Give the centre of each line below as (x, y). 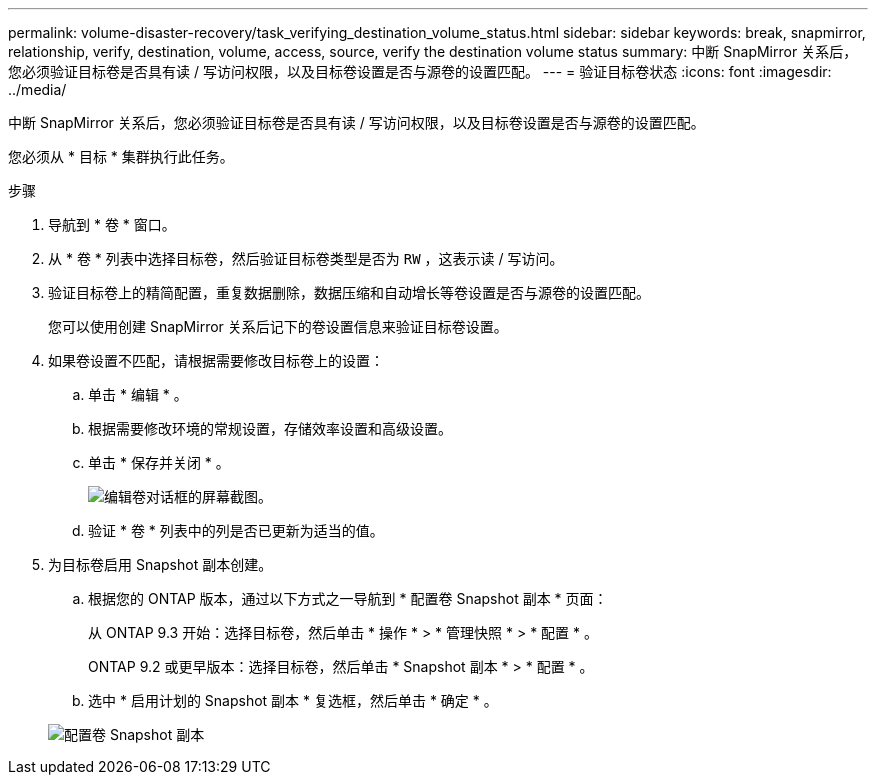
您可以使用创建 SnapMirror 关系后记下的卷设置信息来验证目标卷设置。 (278, 326)
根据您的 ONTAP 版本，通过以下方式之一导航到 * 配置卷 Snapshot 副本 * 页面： (348, 598)
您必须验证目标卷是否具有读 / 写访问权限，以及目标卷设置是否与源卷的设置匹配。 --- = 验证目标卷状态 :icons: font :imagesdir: (420, 71)
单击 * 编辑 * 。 (138, 394)
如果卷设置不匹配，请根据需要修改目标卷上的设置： (216, 360)
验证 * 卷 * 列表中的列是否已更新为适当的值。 (236, 530)
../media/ (37, 89)
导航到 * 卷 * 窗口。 (112, 224)
